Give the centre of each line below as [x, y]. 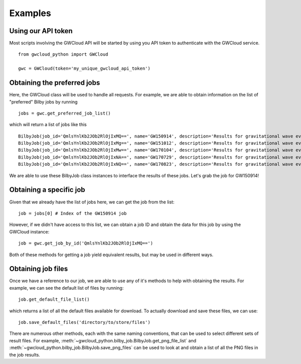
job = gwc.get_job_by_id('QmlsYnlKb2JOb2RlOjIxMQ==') [86, 243]
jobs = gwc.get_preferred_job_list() [65, 113]
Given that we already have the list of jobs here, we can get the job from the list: [92, 202]
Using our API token [41, 31]
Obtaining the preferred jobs [55, 83]
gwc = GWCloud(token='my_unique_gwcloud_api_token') [84, 69]
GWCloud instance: [29, 231]
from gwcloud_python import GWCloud [63, 54]
